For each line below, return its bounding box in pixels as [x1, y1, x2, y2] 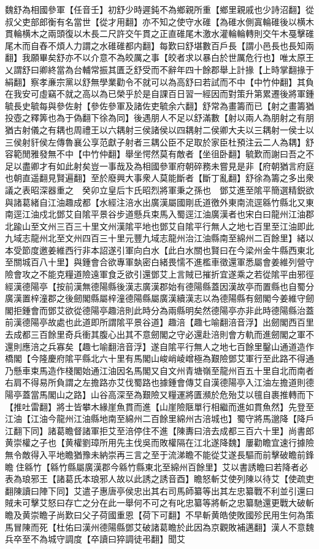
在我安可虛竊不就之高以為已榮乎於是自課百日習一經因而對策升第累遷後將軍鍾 [5, 87, 314, 100]
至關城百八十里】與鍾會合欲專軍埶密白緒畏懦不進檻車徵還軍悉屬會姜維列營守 [5, 255, 314, 268]
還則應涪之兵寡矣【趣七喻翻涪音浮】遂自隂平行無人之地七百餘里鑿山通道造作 [5, 340, 314, 352]
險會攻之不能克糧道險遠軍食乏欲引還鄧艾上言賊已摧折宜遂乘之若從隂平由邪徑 [5, 268, 314, 281]
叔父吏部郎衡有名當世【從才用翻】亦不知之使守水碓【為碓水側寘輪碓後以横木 [5, 15, 314, 28]
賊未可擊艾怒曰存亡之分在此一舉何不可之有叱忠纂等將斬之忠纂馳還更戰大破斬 [5, 496, 314, 509]
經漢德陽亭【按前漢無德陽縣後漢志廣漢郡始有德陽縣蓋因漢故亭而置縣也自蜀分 [5, 279, 314, 292]
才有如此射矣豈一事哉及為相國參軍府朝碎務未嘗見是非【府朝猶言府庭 [39, 159, 314, 172]
